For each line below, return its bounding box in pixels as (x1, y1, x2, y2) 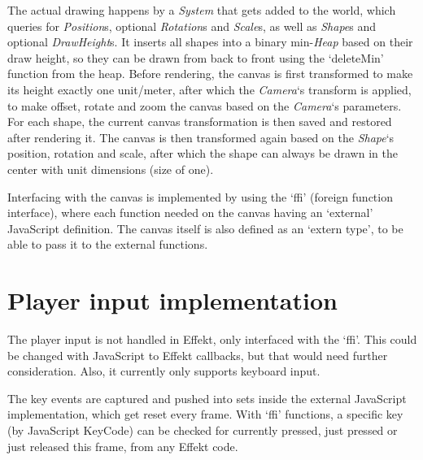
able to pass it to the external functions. (7, 236, 208, 253)
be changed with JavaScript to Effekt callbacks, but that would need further (7, 346, 388, 363)
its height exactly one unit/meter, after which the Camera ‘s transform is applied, (7, 80, 412, 98)
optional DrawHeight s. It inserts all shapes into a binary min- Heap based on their (7, 33, 413, 50)
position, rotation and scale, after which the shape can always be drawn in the (7, 145, 398, 162)
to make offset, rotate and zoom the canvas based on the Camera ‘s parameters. (7, 97, 402, 114)
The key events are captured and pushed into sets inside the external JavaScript (7, 389, 407, 406)
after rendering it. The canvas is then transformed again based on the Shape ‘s (7, 128, 395, 145)
